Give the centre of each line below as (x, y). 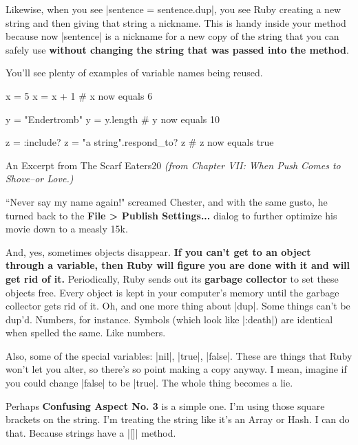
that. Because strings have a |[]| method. (91, 432)
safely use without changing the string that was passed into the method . (177, 49)
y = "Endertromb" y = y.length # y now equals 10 (113, 119)
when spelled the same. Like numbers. (86, 333)
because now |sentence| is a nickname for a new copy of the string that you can (172, 36)
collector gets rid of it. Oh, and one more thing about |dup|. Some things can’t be (178, 306)
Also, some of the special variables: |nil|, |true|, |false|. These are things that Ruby (179, 355)
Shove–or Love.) (40, 178)
